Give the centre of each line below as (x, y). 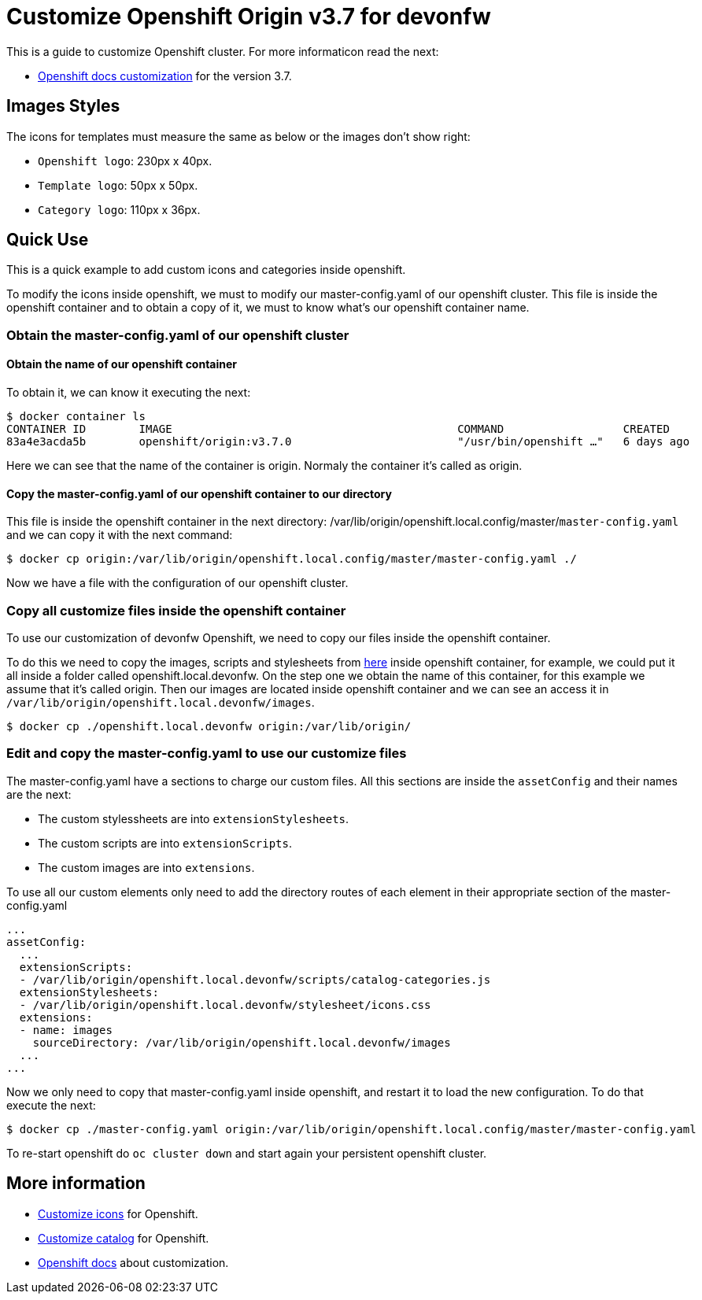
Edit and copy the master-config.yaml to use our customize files (207, 753)
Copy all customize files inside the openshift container (176, 610)
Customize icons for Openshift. (118, 1213)
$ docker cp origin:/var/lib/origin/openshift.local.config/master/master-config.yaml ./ (292, 559)
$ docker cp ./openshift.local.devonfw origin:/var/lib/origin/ (209, 726)
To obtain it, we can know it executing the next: (129, 393)
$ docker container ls (76, 417)
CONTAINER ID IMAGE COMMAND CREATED (338, 429)
